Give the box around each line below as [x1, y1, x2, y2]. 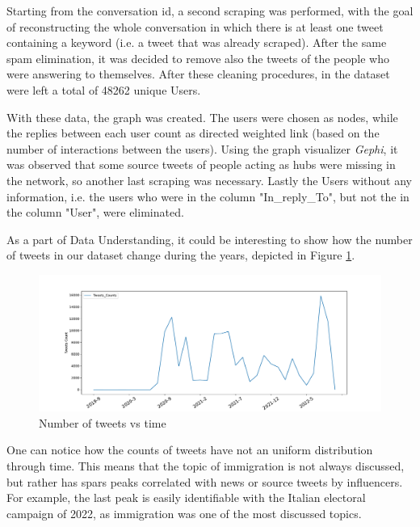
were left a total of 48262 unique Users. [6, 81, 201, 98]
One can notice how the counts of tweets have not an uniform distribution [6, 441, 373, 458]
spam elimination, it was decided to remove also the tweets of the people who [6, 49, 389, 66]
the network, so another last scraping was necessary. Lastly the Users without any [6, 171, 412, 188]
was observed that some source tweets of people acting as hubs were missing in [6, 156, 396, 173]
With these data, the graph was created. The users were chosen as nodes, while [6, 108, 398, 125]
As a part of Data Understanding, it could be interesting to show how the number [6, 230, 413, 247]
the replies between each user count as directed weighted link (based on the [6, 124, 380, 141]
